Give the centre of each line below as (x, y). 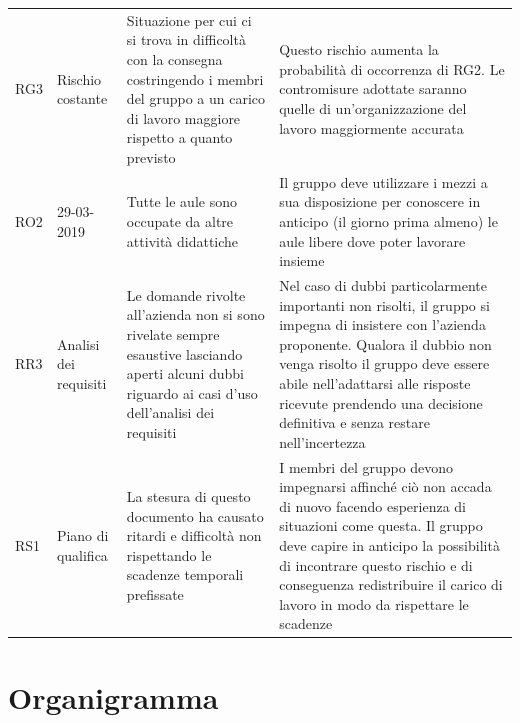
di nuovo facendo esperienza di (372, 505)
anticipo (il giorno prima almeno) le (388, 220)
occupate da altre (180, 220)
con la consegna (174, 58)
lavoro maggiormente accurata (371, 127)
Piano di (82, 535)
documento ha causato (195, 515)
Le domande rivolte (186, 294)
